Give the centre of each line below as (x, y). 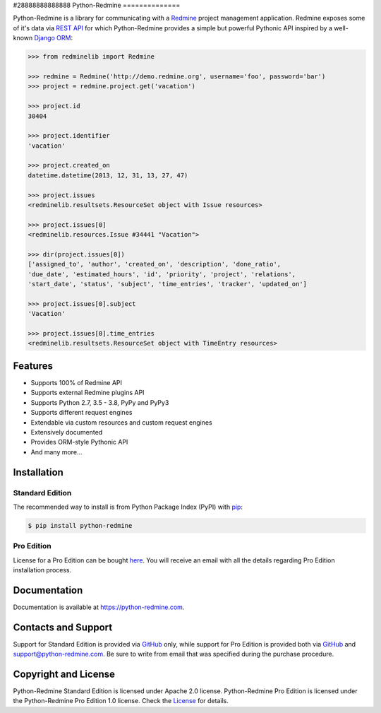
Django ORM (53, 38)
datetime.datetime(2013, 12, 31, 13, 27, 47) (108, 175)
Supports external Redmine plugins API (87, 393)
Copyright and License (64, 674)
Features (33, 366)
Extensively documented (67, 432)
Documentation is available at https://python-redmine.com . (99, 607)
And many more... (56, 452)
